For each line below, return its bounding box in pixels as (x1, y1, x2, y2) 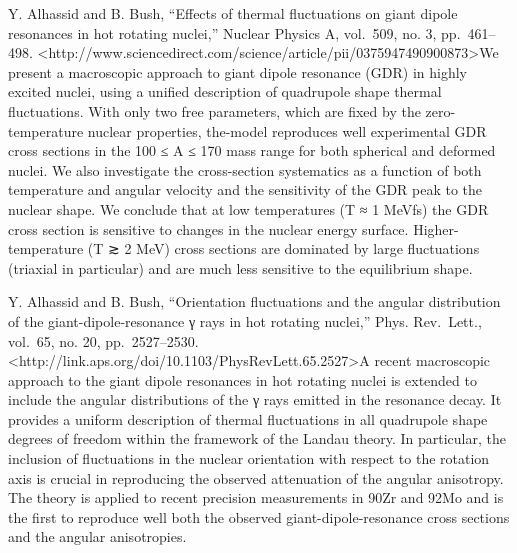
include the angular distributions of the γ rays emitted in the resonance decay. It (8, 389, 502, 410)
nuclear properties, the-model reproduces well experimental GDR (87, 120, 487, 141)
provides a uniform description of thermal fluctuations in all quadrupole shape (8, 408, 488, 429)
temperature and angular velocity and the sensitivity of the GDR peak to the (8, 179, 483, 200)
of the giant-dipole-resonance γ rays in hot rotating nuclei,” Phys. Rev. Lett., (8, 310, 482, 331)
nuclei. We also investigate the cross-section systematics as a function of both (8, 159, 482, 180)
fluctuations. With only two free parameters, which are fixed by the (8, 100, 421, 121)
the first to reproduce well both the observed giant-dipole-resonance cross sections (8, 506, 510, 527)
